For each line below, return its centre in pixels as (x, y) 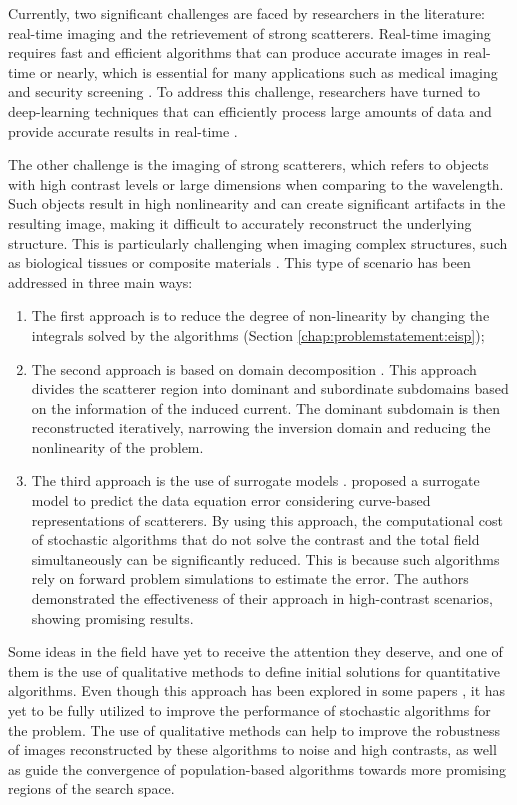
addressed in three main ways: (100, 281)
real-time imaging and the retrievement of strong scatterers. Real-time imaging (249, 32)
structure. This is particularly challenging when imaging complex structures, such (258, 242)
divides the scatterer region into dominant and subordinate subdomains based (270, 388)
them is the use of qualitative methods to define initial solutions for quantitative (254, 670)
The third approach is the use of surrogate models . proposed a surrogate (255, 480)
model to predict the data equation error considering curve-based (231, 500)
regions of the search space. (91, 788)
